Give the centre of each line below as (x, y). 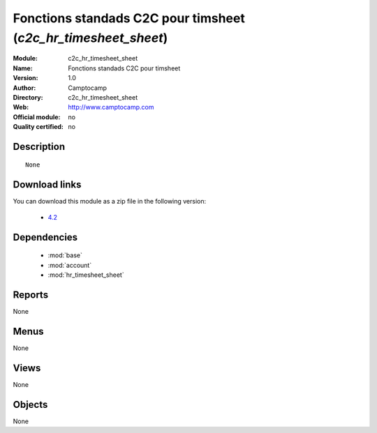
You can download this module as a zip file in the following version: (110, 202)
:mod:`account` (70, 265)
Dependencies (45, 237)
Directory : (28, 97)
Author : (24, 88)
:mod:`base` (65, 255)
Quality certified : (38, 127)
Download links (47, 185)
